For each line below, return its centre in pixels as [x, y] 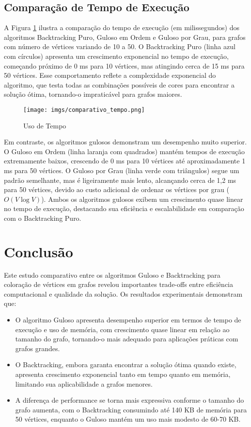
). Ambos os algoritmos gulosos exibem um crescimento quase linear [142, 199]
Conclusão [39, 251]
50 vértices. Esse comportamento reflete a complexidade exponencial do [110, 75]
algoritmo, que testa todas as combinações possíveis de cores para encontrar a [119, 84]
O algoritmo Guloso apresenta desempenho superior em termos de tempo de [128, 320]
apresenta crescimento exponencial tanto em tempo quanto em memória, [123, 374]
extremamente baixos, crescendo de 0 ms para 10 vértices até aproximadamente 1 [125, 161]
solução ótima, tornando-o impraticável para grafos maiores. [93, 94]
